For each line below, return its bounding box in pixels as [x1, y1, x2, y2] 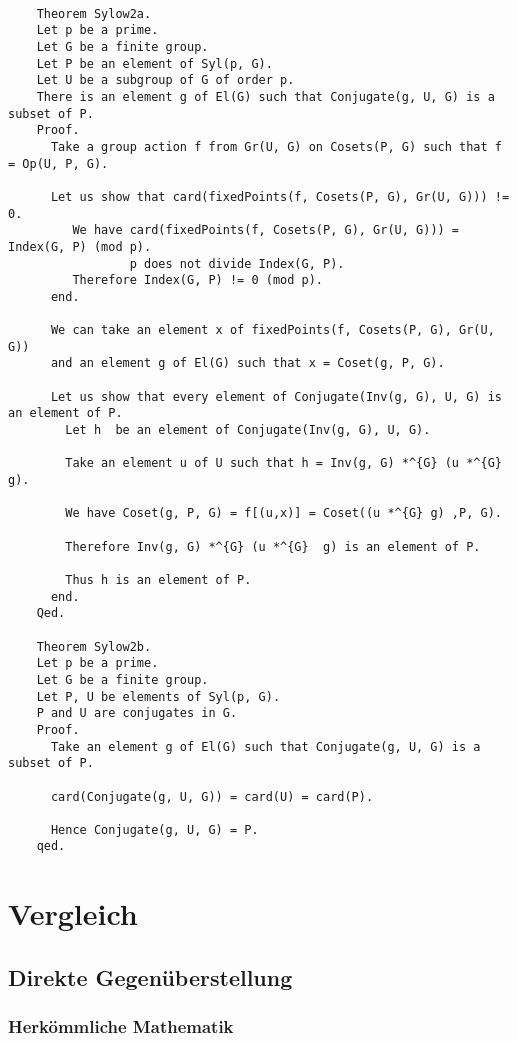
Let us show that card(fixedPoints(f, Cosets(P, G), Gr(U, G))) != [50, 189, 510, 204]
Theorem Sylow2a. [36, 6, 152, 21]
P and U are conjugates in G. [36, 706, 238, 721]
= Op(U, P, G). [8, 156, 109, 171]
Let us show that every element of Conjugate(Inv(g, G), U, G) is [50, 389, 502, 404]
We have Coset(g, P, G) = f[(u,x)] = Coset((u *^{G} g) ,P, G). [65, 506, 502, 521]
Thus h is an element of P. [65, 572, 252, 587]
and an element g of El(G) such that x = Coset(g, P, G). [50, 356, 445, 371]
